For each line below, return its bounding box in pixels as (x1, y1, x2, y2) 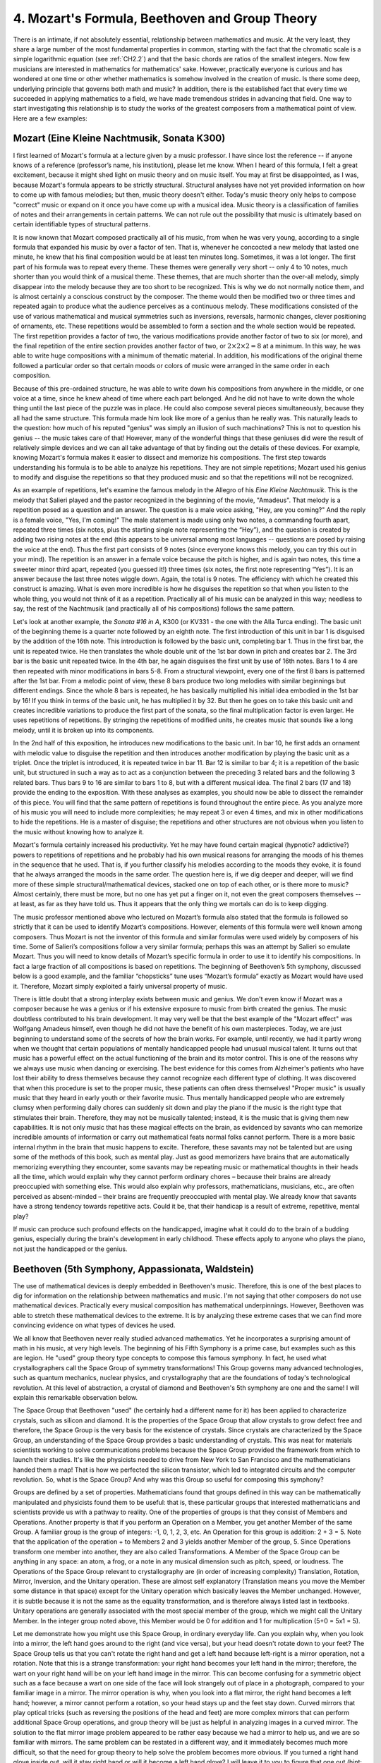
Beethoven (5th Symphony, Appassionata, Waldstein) (13, 1263, 254, 1275)
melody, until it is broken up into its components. (13, 726, 155, 734)
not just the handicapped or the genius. (13, 1245, 128, 1253)
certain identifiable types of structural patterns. (13, 220, 151, 228)
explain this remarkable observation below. (13, 1393, 138, 1401)
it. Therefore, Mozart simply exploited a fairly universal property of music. (13, 982, 227, 990)
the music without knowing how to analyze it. (13, 827, 145, 836)
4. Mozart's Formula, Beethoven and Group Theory (13, 11, 317, 26)
